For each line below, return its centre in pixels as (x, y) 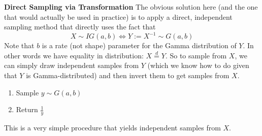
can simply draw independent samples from (72, 65)
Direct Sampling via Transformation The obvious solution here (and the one (131, 7)
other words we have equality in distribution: (74, 55)
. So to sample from (196, 55)
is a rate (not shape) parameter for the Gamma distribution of (139, 45)
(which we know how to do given (198, 65)
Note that (19, 45)
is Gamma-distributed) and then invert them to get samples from (128, 75)
